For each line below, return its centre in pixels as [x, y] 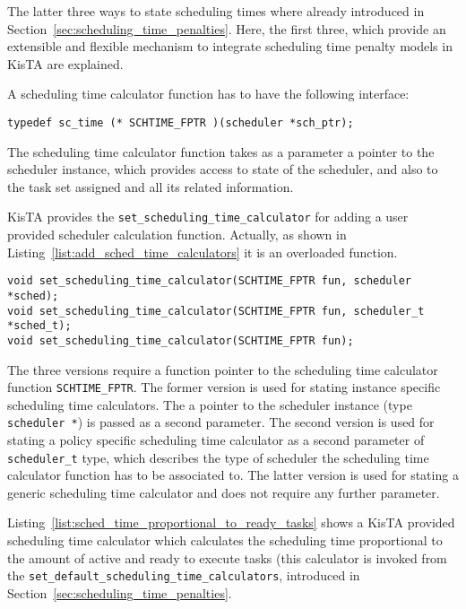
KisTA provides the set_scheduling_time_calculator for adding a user [208, 217]
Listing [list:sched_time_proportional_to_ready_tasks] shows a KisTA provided [231, 522]
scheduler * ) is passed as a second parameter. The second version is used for [221, 422]
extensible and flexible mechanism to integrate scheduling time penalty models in [230, 46]
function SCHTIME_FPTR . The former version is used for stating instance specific [224, 387]
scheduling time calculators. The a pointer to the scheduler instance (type [210, 404]
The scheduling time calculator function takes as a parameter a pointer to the [221, 151]
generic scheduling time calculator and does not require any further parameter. [224, 492]
